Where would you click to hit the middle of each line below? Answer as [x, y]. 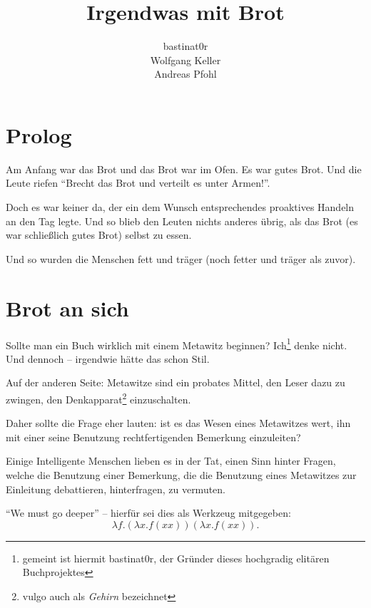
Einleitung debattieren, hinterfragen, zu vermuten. [116, 489]
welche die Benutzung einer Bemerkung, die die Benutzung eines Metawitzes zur [181, 475]
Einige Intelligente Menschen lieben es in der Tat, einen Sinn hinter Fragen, [171, 461]
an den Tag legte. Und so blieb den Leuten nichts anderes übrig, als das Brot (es [182, 221]
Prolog [39, 134]
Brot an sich [67, 308]
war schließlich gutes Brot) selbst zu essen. [99, 235]
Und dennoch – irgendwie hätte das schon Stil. [108, 358]
